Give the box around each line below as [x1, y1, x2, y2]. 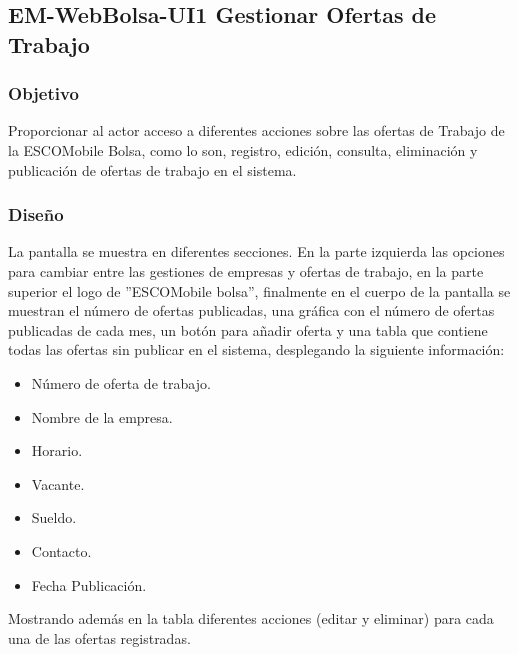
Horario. [31, 440, 83, 461]
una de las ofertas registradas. [8, 627, 191, 648]
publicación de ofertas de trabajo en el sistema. [8, 159, 297, 180]
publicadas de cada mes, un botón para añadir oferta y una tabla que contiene [8, 319, 488, 340]
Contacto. [31, 540, 92, 561]
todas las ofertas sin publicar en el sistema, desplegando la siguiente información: [8, 339, 505, 360]
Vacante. [31, 473, 85, 494]
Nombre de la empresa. [31, 406, 173, 427]
